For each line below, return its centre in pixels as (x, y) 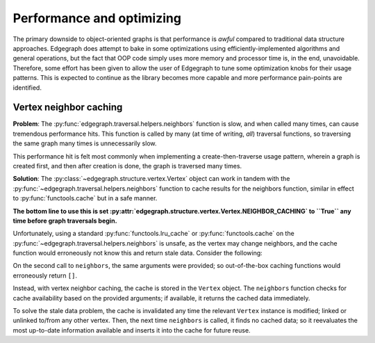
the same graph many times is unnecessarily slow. (85, 143)
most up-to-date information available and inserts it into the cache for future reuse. (132, 330)
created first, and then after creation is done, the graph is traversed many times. (127, 166)
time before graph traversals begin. (65, 221)
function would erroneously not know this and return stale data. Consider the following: (138, 253)
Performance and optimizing (97, 18)
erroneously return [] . (45, 276)
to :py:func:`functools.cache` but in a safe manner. (85, 198)
